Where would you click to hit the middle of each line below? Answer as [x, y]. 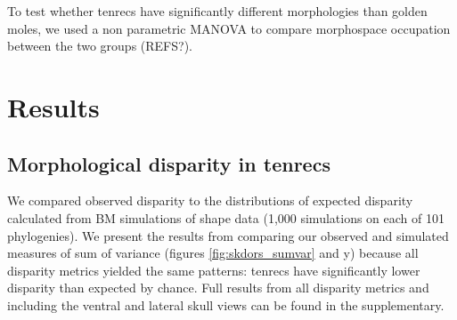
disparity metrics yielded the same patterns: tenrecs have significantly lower [214, 270]
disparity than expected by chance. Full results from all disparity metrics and [218, 288]
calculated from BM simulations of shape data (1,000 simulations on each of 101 [226, 217]
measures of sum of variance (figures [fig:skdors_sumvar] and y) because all [213, 253]
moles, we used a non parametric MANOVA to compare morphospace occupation [229, 28]
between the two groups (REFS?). [100, 46]
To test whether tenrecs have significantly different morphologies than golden [217, 11]
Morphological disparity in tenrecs [169, 163]
